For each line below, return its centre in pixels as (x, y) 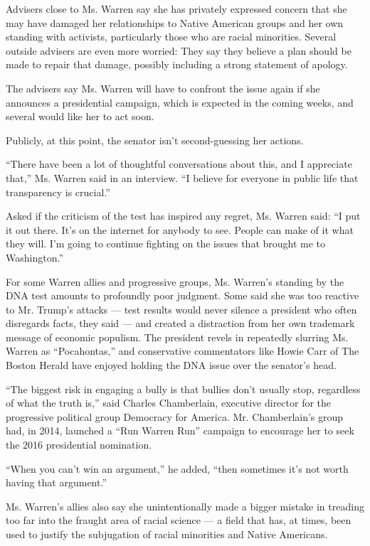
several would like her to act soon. (80, 116)
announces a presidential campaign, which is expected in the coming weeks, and (180, 102)
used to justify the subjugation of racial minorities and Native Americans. (167, 534)
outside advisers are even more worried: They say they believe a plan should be (179, 50)
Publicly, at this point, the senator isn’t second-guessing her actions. (155, 140)
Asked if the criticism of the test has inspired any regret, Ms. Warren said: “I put (183, 216)
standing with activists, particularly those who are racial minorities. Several (171, 37)
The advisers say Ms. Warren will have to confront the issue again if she (163, 88)
